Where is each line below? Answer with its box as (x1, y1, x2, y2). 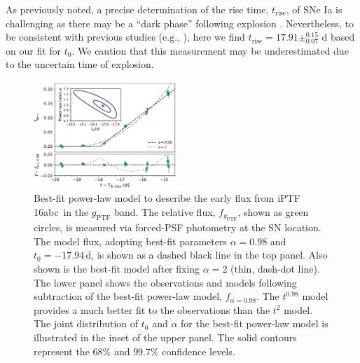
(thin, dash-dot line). (230, 261, 320, 275)
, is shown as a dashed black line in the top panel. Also (91, 247, 328, 262)
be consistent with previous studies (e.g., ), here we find (6, 29, 245, 44)
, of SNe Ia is (286, 2, 342, 16)
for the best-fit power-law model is (181, 316, 328, 331)
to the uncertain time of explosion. (6, 57, 154, 71)
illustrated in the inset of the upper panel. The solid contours (34, 329, 297, 344)
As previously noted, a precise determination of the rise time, (6, 2, 269, 16)
